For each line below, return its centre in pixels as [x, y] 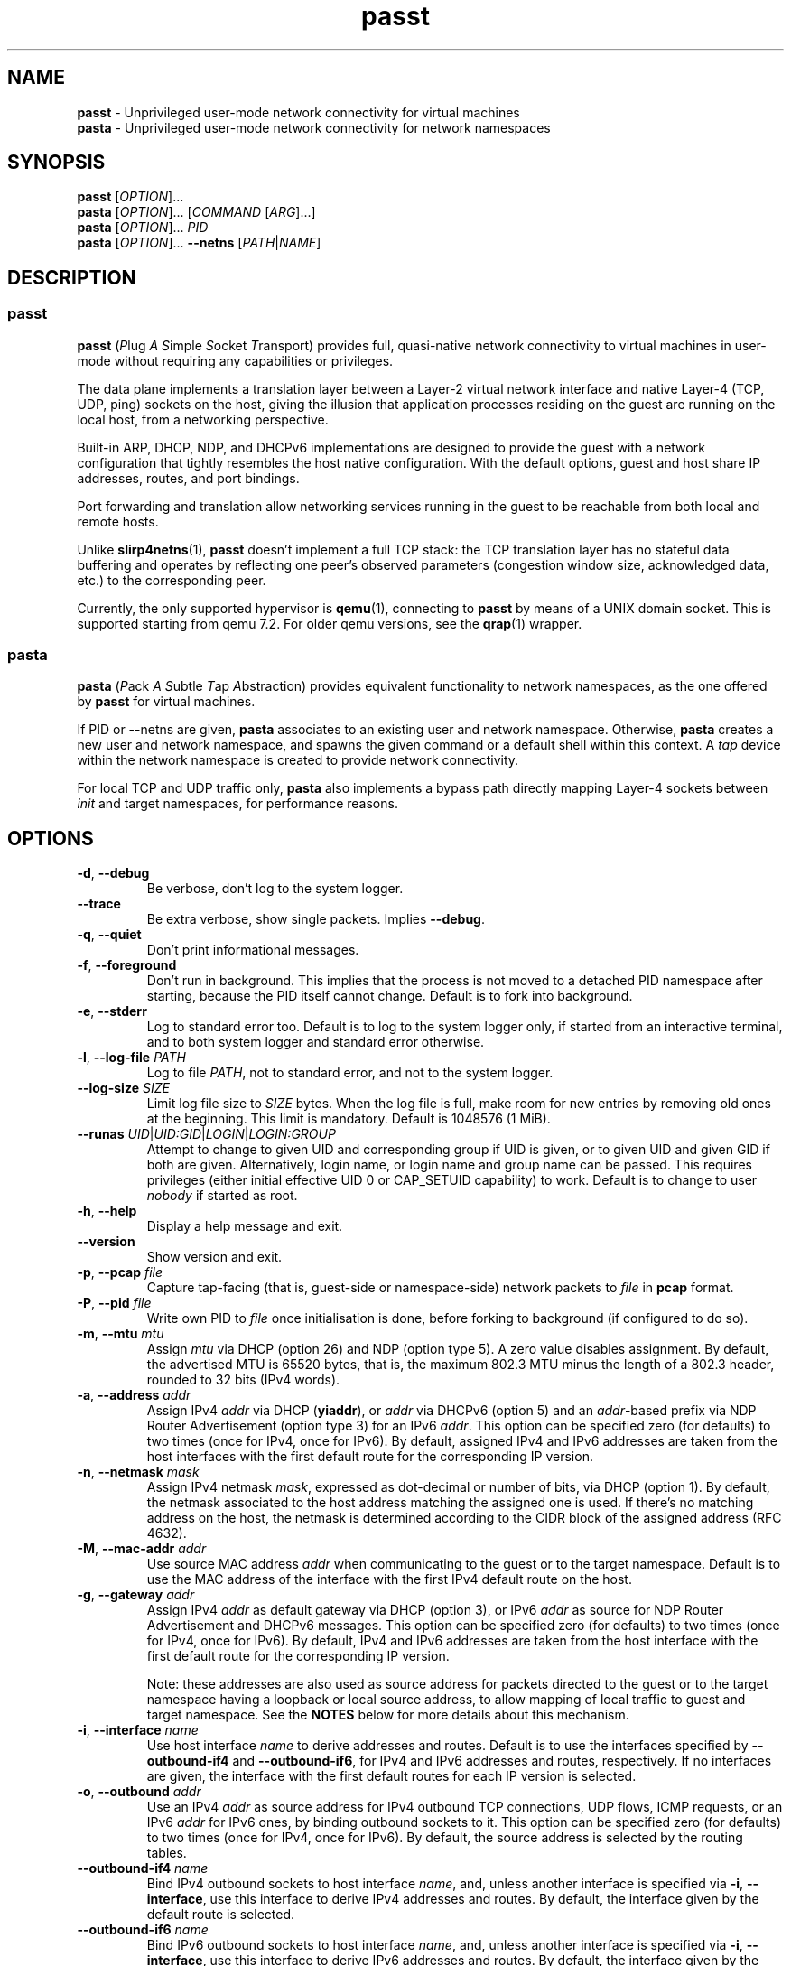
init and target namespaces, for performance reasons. [237, 804]
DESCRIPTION [72, 277]
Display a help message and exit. [245, 1226]
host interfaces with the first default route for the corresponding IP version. [370, 1457]
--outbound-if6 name [143, 1930]
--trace [99, 904]
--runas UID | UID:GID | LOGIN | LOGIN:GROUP [206, 1134]
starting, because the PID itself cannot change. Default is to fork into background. [390, 996]
